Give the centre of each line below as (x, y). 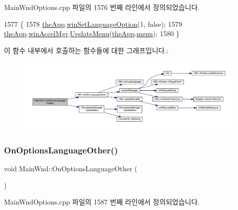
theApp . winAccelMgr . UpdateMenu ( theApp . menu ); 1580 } (92, 34)
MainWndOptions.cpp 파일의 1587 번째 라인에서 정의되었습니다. (102, 202)
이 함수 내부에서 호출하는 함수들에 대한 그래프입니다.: (86, 50)
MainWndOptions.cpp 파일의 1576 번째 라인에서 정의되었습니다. (102, 7)
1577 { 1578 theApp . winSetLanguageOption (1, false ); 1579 (93, 24)
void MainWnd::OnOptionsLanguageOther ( (71, 169)
